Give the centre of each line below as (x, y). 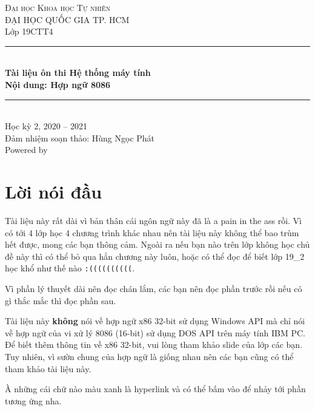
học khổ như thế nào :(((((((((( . (70, 268)
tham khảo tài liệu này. (48, 368)
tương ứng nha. (33, 400)
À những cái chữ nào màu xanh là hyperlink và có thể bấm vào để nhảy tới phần (155, 389)
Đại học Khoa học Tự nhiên (58, 7)
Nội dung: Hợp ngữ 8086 (58, 84)
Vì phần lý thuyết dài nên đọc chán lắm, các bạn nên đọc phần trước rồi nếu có (154, 289)
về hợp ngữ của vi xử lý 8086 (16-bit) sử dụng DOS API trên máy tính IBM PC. (155, 332)
